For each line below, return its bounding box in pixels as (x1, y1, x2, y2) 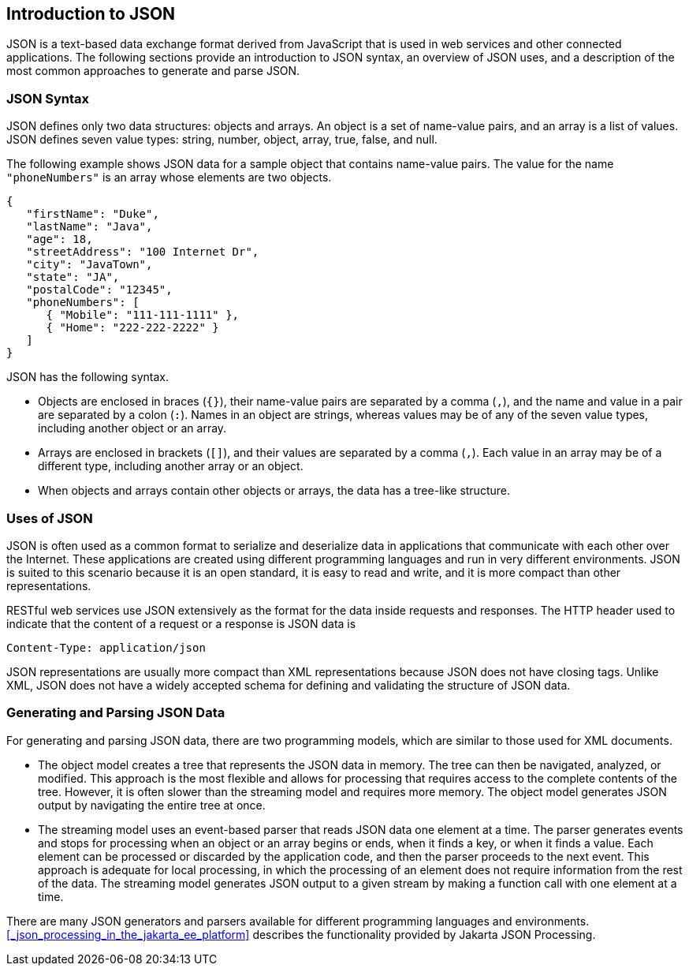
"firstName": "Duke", (26, 207, 159, 221)
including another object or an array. (38, 421, 227, 436)
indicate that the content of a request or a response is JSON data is (6, 616, 356, 630)
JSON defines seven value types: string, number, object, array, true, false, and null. (6, 133, 438, 147)
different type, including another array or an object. (38, 459, 304, 473)
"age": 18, (26, 233, 93, 246)
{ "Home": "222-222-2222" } (46, 321, 219, 335)
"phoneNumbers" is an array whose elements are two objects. (6, 170, 332, 185)
